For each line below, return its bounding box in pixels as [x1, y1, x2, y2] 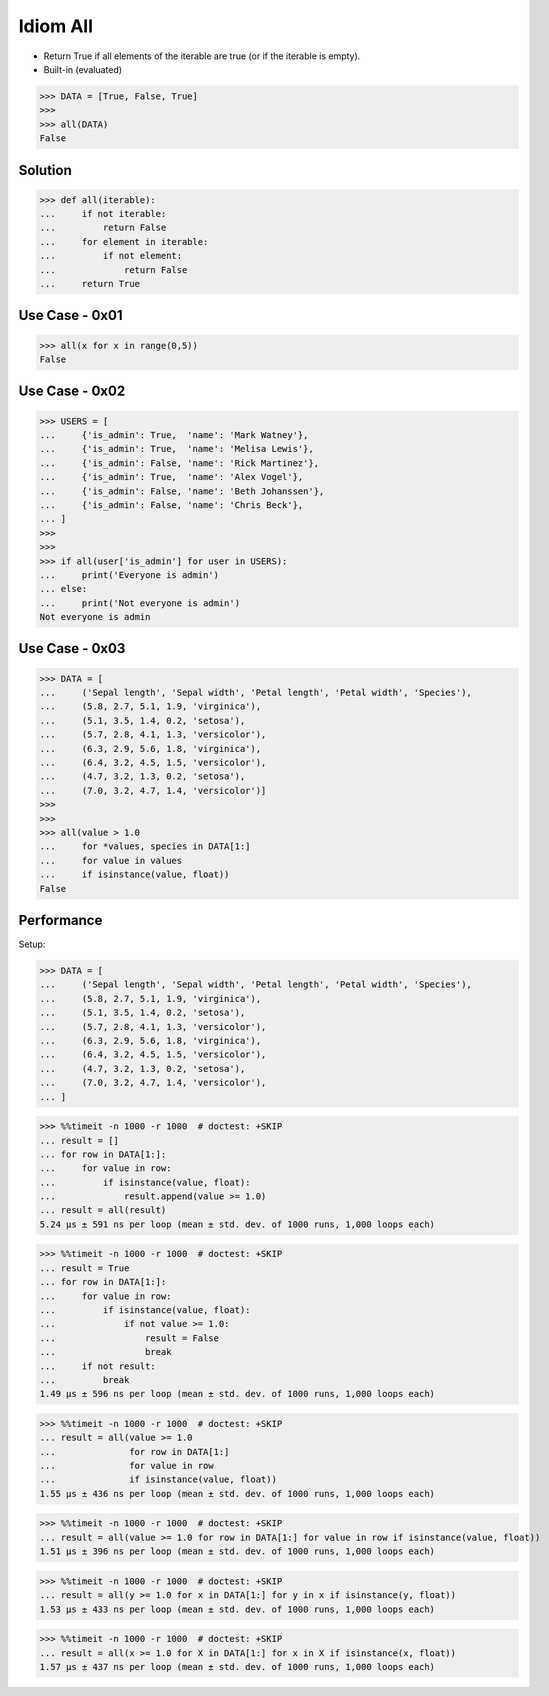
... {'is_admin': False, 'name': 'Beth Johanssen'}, [39, 485, 325, 497]
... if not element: [39, 250, 183, 262]
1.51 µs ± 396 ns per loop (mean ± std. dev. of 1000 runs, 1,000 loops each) [39, 1546, 435, 1557]
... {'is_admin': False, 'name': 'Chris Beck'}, [39, 499, 304, 510]
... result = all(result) [39, 1205, 167, 1216]
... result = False [39, 1332, 220, 1344]
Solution [18, 161, 72, 179]
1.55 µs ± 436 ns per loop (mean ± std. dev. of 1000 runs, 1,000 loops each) [39, 1488, 435, 1499]
